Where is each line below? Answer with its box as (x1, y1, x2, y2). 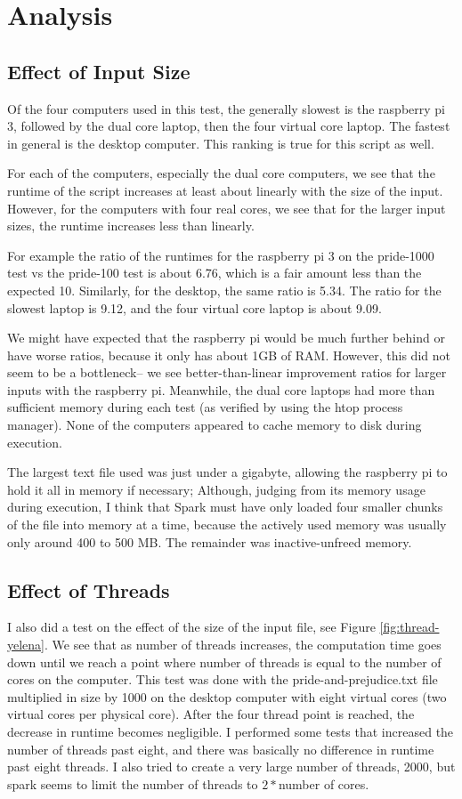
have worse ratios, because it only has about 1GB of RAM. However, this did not (7, 345, 450, 364)
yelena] (7, 635, 45, 654)
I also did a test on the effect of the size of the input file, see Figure (7, 617, 376, 636)
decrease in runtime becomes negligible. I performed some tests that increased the (7, 722, 454, 740)
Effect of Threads (7, 576, 170, 603)
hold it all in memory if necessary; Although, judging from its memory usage (7, 480, 426, 498)
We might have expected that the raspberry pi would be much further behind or (7, 328, 445, 347)
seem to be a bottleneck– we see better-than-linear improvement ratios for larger (7, 363, 447, 382)
